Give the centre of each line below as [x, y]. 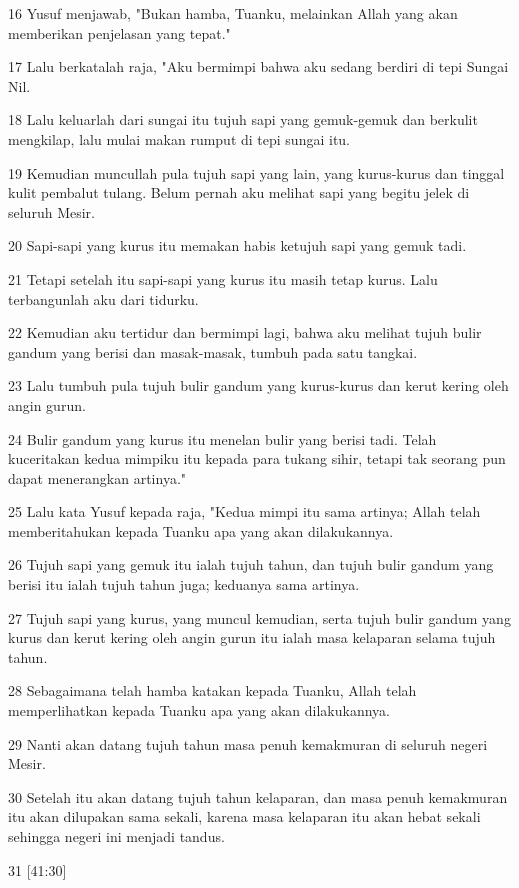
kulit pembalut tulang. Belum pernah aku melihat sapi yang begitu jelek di [239, 192]
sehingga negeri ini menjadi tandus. [116, 836]
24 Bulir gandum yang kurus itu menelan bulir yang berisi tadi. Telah [222, 438]
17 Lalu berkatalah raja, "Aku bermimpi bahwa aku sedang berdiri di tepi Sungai [258, 66]
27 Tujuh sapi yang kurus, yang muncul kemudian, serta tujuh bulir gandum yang [259, 617]
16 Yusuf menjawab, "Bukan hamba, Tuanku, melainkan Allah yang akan [233, 13]
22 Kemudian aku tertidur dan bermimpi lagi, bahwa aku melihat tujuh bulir [245, 332]
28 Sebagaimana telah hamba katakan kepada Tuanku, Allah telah [212, 690]
